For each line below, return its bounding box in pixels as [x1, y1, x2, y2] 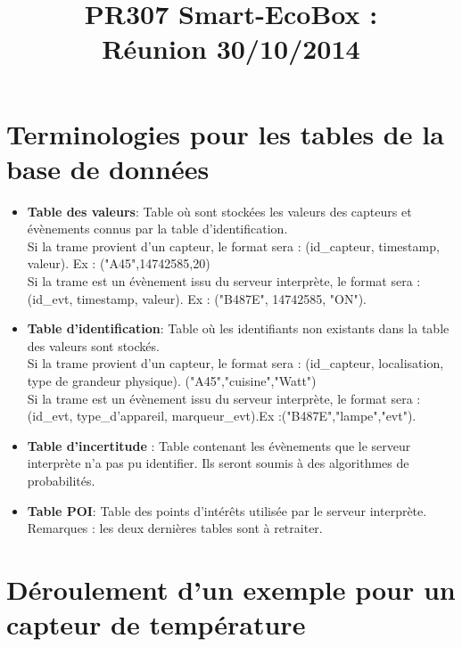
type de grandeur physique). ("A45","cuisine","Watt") [27, 372, 317, 390]
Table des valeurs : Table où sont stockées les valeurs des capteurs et [27, 201, 412, 220]
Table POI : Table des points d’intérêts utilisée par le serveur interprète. [27, 501, 427, 520]
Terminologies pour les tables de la [6, 115, 444, 152]
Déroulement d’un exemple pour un [6, 570, 456, 607]
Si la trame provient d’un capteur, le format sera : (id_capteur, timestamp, [27, 236, 440, 255]
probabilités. [27, 471, 95, 489]
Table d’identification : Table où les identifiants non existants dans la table [27, 319, 450, 338]
